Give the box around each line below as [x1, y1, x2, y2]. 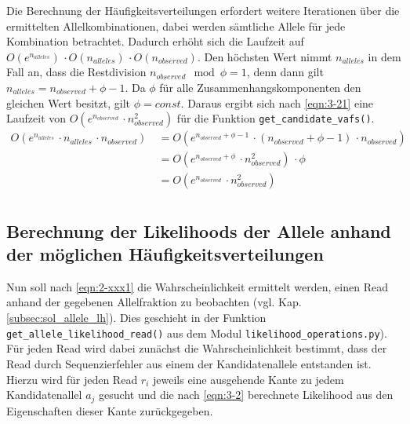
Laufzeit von [6, 110, 67, 126]
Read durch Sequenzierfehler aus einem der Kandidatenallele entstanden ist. [6, 355, 372, 371]
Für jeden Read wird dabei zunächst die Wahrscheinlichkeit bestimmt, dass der [6, 340, 387, 356]
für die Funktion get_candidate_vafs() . [176, 110, 375, 126]
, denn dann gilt [246, 64, 324, 80]
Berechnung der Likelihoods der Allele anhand [6, 218, 391, 243]
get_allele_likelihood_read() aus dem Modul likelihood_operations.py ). [6, 324, 387, 341]
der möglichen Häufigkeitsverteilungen [6, 242, 324, 266]
